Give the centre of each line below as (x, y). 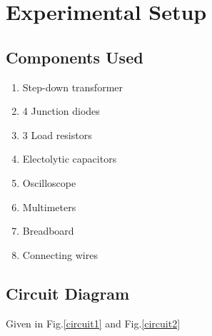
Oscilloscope (49, 182)
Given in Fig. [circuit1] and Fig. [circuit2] (93, 323)
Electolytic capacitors (70, 159)
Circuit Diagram (68, 293)
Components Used (75, 57)
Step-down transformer (73, 87)
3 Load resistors (57, 134)
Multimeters (49, 207)
